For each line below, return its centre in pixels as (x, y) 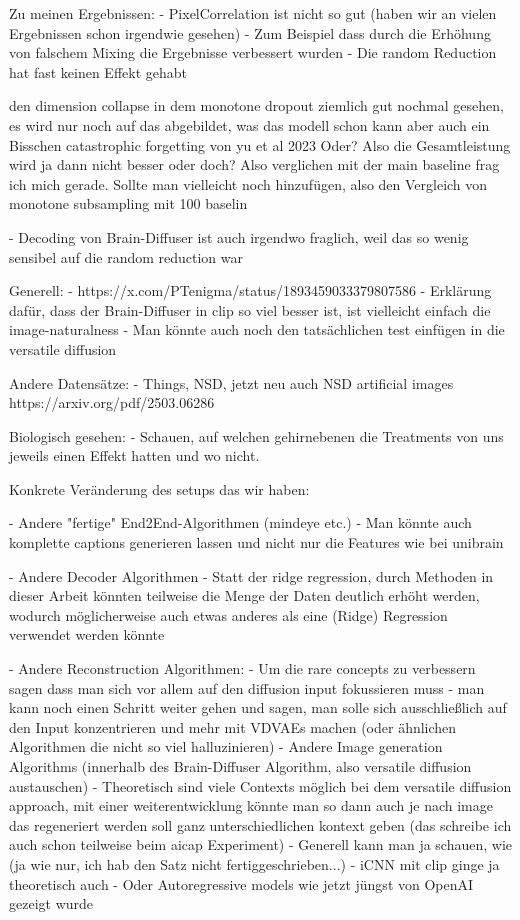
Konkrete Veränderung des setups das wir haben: (159, 488)
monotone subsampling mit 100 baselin (128, 203)
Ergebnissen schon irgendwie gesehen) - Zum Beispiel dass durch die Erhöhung (250, 32)
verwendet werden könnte (87, 634)
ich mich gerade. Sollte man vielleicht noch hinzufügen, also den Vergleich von (248, 183)
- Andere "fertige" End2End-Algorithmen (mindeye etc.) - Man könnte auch (240, 522)
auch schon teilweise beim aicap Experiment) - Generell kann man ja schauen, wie (261, 844)
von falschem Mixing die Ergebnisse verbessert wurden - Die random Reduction (253, 52)
